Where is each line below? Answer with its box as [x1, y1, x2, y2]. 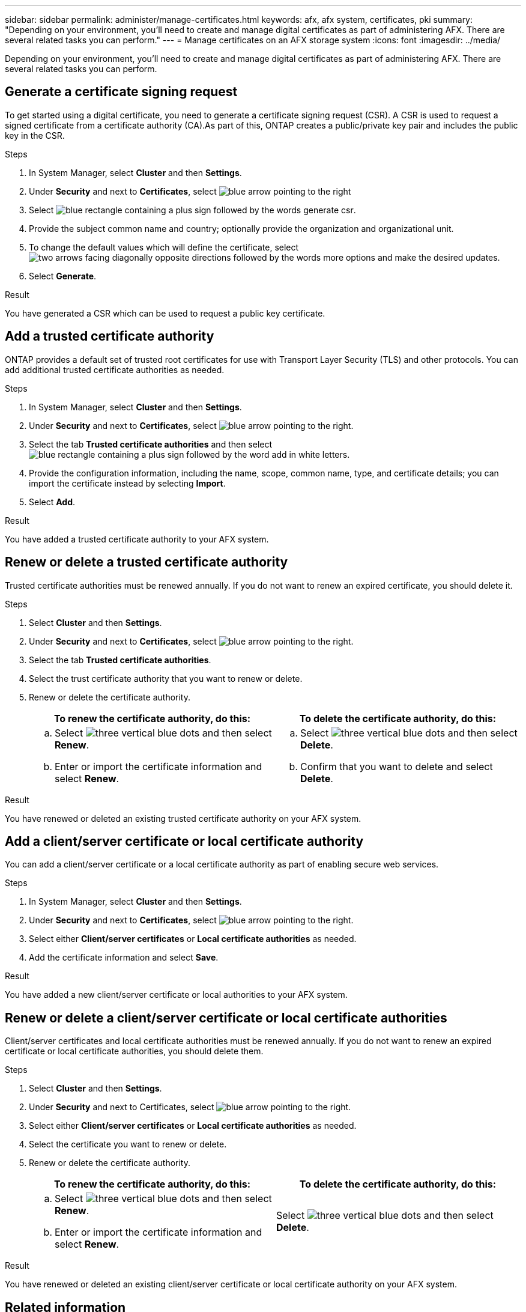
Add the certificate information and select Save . [29, 952, 219, 963]
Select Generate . [29, 270, 97, 281]
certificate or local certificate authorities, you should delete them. [5, 1046, 264, 1057]
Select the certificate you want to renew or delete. [29, 1139, 227, 1150]
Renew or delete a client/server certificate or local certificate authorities [5, 1010, 447, 1025]
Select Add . [29, 496, 76, 507]
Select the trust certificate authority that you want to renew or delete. [29, 673, 303, 684]
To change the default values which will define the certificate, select [29, 241, 299, 252]
